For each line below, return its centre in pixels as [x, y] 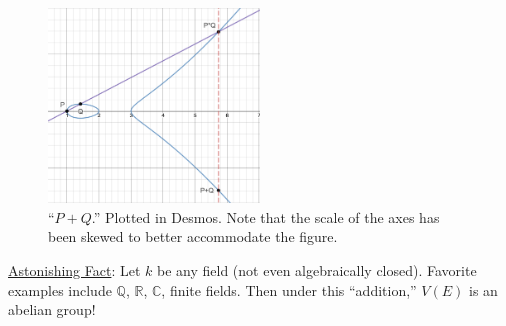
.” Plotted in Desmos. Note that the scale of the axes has [265, 216]
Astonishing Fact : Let [74, 270]
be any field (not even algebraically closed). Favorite [317, 270]
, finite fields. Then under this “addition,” [289, 289]
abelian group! [52, 309]
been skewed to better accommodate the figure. [193, 236]
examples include [60, 289]
